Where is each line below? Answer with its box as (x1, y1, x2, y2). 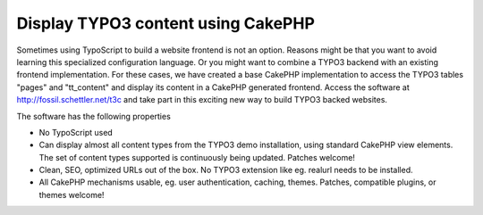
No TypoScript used (38, 127, 114, 137)
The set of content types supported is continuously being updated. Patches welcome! (38, 152, 355, 162)
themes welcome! (38, 189, 105, 200)
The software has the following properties (16, 111, 172, 121)
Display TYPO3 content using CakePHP (16, 13, 315, 33)
